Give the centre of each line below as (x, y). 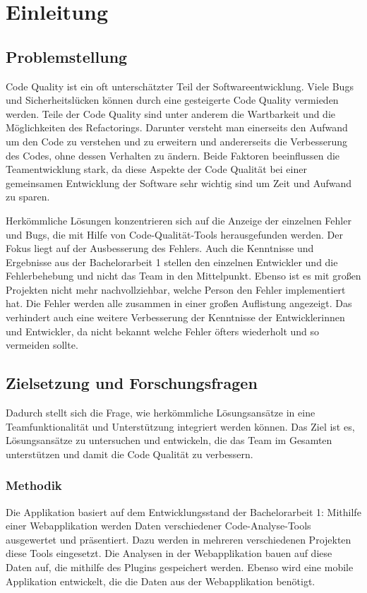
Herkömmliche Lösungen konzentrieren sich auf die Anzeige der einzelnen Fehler (179, 220)
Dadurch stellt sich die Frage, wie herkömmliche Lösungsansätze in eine (161, 413)
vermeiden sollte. (42, 345)
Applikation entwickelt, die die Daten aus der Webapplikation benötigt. (161, 581)
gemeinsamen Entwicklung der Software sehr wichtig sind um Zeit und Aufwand (179, 182)
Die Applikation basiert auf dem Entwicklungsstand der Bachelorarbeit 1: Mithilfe (183, 511)
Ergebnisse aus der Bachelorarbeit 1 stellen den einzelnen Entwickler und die (172, 262)
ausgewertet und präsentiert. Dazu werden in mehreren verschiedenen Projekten (179, 539)
